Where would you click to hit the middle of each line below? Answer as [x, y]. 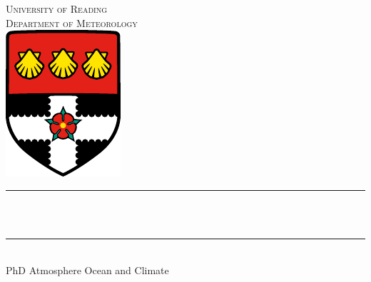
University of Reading [57, 9]
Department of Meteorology [72, 22]
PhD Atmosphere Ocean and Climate [87, 270]
